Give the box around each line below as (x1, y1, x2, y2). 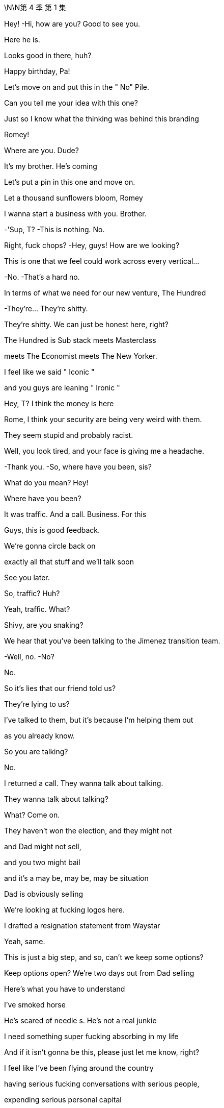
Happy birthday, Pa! (4, 67, 70, 76)
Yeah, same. (4, 937, 45, 946)
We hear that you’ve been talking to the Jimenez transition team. (4, 636, 220, 645)
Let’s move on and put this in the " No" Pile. (4, 83, 149, 91)
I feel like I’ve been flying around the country (4, 1064, 154, 1072)
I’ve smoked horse (4, 1000, 66, 1009)
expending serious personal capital (4, 1095, 122, 1104)
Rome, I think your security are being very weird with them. (4, 415, 202, 424)
